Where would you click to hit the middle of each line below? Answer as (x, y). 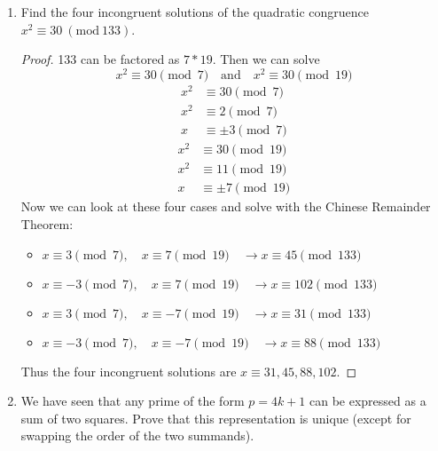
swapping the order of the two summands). (137, 435)
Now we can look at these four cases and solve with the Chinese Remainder (226, 206)
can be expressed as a (368, 401)
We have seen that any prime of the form (133, 401)
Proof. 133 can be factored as (100, 59)
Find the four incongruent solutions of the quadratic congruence (195, 12)
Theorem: (47, 223)
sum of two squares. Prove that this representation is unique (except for (216, 418)
